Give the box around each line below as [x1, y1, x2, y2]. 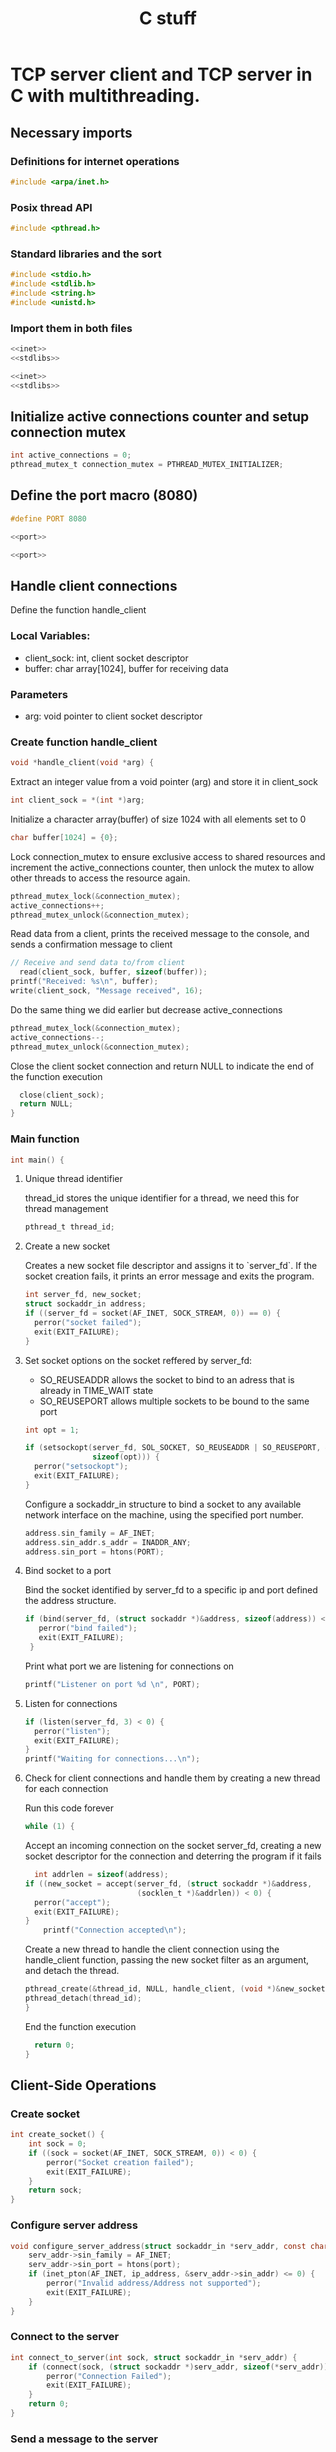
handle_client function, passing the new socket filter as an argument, [24, 1954, 309, 1966]
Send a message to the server [10, 2432, 158, 2446]
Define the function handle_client [10, 604, 147, 616]
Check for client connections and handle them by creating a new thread [24, 1772, 321, 1784]
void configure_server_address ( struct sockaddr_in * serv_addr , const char [10, 2241, 329, 2251]
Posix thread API [10, 200, 93, 214]
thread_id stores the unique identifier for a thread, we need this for [24, 1192, 300, 1204]
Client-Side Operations [10, 2077, 157, 2094]
